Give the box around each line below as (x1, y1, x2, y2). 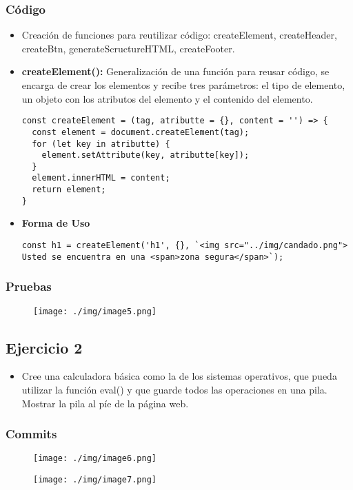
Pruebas (6, 278, 52, 295)
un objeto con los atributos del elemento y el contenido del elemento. (21, 91, 313, 105)
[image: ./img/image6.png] (33, 453, 157, 464)
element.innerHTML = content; (32, 173, 170, 183)
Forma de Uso (21, 216, 90, 230)
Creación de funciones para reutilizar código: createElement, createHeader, (21, 28, 337, 42)
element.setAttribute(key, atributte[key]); (41, 150, 250, 161)
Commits (6, 425, 57, 442)
